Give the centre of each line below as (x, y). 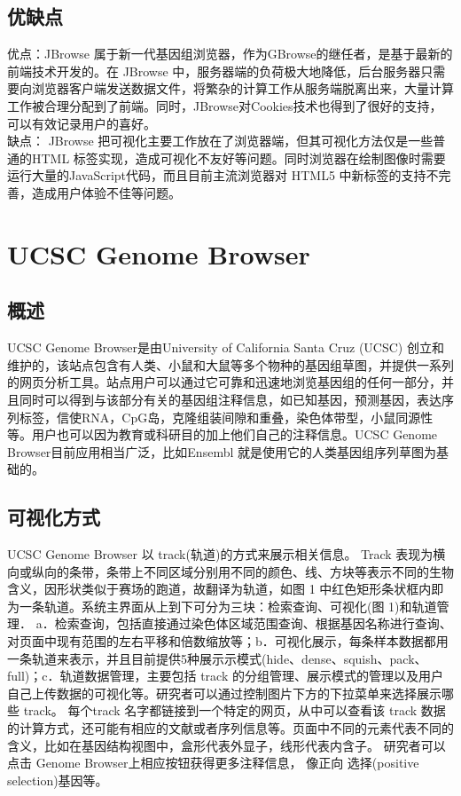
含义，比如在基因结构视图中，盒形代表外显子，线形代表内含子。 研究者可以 (227, 745)
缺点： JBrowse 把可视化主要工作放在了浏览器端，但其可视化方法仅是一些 (220, 141)
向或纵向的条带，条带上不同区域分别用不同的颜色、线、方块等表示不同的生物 (230, 571)
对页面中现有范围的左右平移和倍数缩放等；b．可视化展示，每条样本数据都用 (228, 641)
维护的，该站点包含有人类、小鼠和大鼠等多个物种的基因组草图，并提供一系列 (230, 364)
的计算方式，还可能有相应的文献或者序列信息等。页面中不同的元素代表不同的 (230, 728)
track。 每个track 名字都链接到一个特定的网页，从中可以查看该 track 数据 (234, 710)
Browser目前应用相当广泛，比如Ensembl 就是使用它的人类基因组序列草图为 (222, 451)
